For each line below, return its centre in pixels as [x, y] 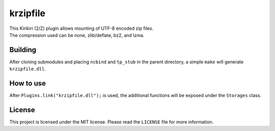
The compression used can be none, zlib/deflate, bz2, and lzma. [77, 35]
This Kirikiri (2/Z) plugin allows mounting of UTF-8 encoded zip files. [81, 28]
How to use [28, 83]
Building [23, 50]
